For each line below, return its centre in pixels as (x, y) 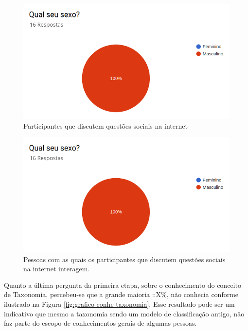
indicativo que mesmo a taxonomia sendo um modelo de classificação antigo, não (124, 313)
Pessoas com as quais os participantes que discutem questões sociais (124, 259)
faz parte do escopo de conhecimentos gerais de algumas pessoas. (100, 323)
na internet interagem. (57, 269)
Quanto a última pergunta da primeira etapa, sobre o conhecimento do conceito (123, 285)
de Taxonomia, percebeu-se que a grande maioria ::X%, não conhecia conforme (121, 294)
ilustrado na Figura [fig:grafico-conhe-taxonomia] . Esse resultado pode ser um (119, 304)
